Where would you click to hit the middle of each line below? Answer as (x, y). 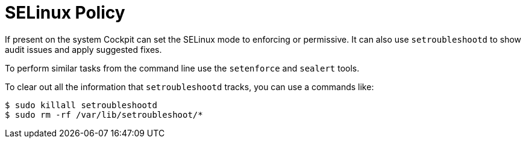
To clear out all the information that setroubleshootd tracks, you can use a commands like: (189, 87)
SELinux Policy (65, 13)
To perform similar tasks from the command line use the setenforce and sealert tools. (182, 68)
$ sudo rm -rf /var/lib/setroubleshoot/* (104, 114)
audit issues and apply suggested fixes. (83, 49)
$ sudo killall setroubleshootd (81, 105)
